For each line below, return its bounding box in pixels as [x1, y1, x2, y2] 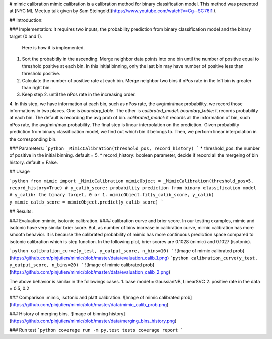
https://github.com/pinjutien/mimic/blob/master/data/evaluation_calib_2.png [11, 269, 169, 275]
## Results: [9, 208, 33, 214]
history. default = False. [9, 159, 58, 165]
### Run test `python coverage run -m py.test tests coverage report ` [9, 327, 184, 333]
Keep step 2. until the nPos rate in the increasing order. [22, 91, 136, 98]
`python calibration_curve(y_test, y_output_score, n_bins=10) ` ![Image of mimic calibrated [9, 248, 232, 254]
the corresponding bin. [9, 136, 57, 142]
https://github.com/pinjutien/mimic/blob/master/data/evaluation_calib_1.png [11, 255, 168, 261]
